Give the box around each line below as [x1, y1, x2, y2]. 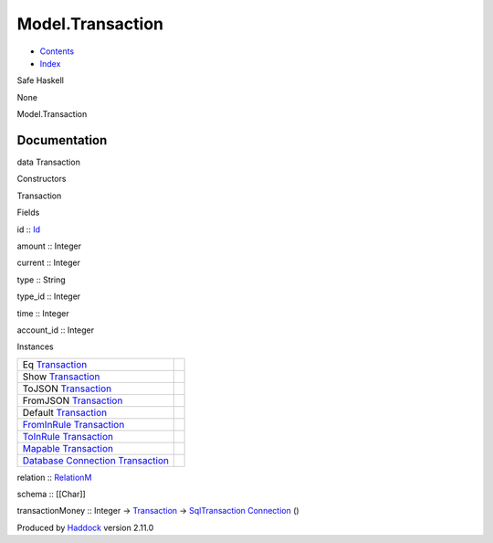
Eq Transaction [22, 357, 88, 370]
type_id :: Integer [16, 291, 81, 302]
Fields [16, 207, 40, 218]
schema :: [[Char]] [16, 489, 86, 500]
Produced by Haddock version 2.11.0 [16, 522, 154, 533]
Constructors [16, 174, 67, 185]
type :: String [16, 274, 66, 285]
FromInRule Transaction [22, 418, 125, 431]
